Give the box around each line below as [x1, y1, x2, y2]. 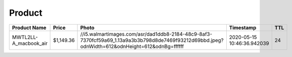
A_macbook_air [12, 40, 48, 47]
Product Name [12, 24, 47, 31]
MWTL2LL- [12, 33, 38, 40]
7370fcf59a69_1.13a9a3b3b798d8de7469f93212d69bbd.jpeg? [80, 37, 224, 44]
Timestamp [229, 24, 257, 31]
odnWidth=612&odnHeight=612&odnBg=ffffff [80, 43, 184, 50]
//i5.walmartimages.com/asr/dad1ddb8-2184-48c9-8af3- [80, 30, 212, 37]
